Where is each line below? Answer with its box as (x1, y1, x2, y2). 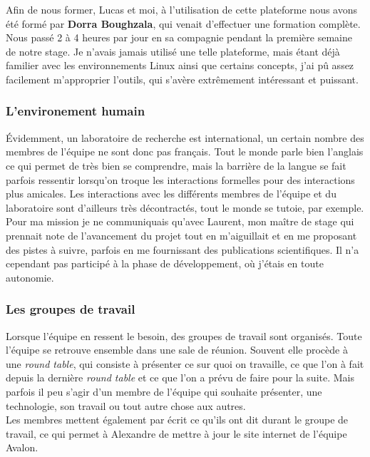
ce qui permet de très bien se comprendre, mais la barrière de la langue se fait (6, 158, 346, 173)
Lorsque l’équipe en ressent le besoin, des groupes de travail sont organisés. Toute (6, 328, 362, 343)
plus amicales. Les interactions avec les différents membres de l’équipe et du (6, 186, 336, 201)
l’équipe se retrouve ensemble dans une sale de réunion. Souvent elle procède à (6, 342, 348, 357)
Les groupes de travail (6, 300, 135, 318)
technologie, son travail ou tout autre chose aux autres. (6, 398, 246, 413)
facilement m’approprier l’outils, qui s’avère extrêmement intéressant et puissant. (6, 71, 359, 86)
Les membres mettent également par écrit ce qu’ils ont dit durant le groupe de (6, 412, 349, 427)
